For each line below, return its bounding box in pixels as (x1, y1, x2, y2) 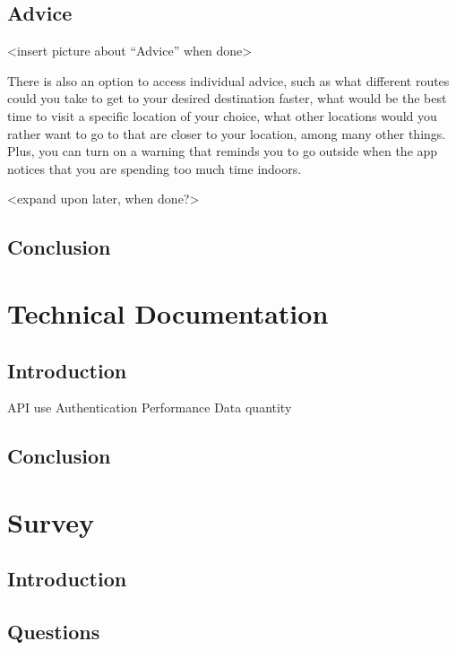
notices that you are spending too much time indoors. (7, 159, 302, 178)
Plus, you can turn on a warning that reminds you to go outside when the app (7, 142, 438, 160)
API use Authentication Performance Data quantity (7, 398, 292, 417)
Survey (7, 503, 94, 540)
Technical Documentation (7, 294, 329, 331)
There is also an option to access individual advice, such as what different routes (7, 71, 450, 90)
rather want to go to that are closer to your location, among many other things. (7, 124, 446, 143)
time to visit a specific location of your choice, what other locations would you (7, 106, 437, 125)
